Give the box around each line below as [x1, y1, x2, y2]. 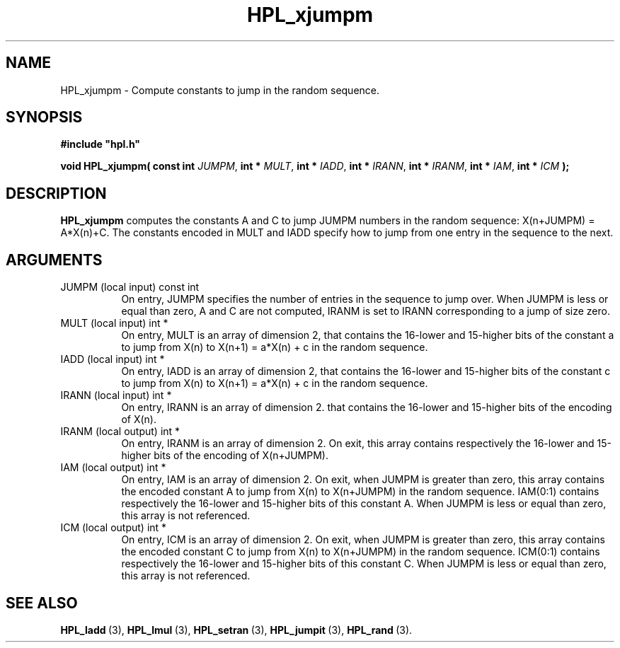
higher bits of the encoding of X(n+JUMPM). [121, 449, 328, 462]
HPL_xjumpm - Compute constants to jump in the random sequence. [60, 83, 380, 96]
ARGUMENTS [6, 250, 103, 269]
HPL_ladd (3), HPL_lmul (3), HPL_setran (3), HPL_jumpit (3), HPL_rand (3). [60, 623, 413, 636]
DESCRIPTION [6, 184, 107, 202]
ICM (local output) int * [60, 521, 167, 534]
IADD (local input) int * [60, 353, 165, 366]
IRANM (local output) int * [60, 425, 180, 438]
